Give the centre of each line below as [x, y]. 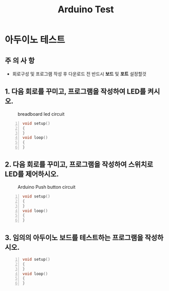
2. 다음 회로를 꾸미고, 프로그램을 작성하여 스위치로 [79, 165]
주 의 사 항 [20, 60]
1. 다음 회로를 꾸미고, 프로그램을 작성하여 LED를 [76, 92]
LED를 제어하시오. [32, 174]
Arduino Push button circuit [46, 187]
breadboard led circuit [41, 114]
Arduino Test [86, 10]
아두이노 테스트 [35, 40]
